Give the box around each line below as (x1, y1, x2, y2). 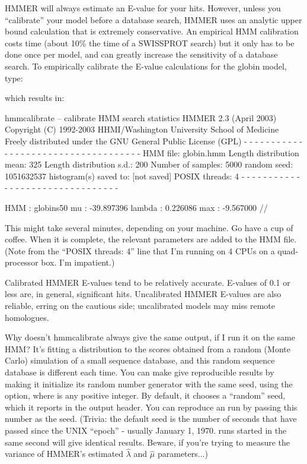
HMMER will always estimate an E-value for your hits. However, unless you (5, 2, 281, 14)
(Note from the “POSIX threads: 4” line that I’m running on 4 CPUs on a (5, 244, 275, 257)
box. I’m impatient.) (41, 256, 115, 269)
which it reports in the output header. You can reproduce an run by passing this (5, 400, 298, 413)
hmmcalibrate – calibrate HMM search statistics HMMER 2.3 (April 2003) (5, 111, 277, 124)
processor (5, 256, 39, 269)
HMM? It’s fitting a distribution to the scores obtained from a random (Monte (5, 342, 290, 355)
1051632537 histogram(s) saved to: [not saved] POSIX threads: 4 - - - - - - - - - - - (5, 169, 300, 182)
